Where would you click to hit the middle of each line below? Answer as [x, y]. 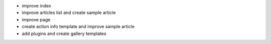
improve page [36, 19]
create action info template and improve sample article [78, 27]
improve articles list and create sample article [69, 13]
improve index [36, 6]
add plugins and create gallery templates [64, 33]
